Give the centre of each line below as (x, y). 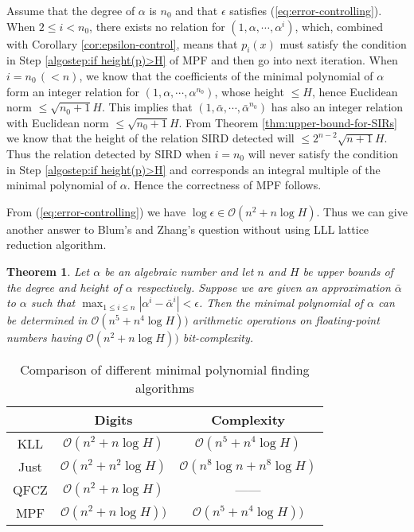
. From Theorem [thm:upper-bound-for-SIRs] (288, 122)
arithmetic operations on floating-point (286, 320)
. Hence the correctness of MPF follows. (224, 185)
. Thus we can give (362, 211)
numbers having (45, 338)
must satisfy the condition (343, 43)
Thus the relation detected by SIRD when (109, 153)
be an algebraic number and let (179, 271)
